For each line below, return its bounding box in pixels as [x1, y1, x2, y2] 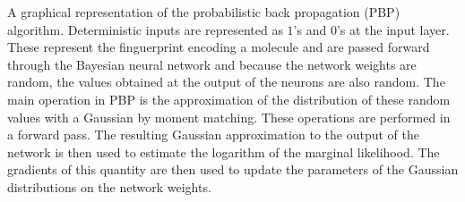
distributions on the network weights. [7, 177, 211, 196]
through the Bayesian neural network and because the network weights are [7, 55, 417, 73]
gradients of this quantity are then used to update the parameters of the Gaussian [7, 160, 459, 179]
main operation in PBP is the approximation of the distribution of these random [7, 89, 451, 108]
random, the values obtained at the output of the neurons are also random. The [7, 72, 445, 91]
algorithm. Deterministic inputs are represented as [7, 20, 283, 38]
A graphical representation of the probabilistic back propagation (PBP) [7, 3, 400, 21]
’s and [293, 20, 327, 38]
